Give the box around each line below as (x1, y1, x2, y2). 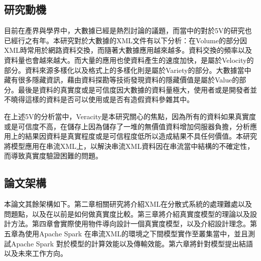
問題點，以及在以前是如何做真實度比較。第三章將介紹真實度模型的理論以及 (4, 208, 250, 219)
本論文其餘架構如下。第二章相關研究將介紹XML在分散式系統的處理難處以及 (4, 199, 252, 209)
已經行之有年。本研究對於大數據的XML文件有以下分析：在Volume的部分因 (4, 35, 247, 45)
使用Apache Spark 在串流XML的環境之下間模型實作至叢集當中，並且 (25, 228, 248, 238)
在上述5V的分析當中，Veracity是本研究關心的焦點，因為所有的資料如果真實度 (4, 111, 256, 121)
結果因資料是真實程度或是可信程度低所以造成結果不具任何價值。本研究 (25, 131, 257, 141)
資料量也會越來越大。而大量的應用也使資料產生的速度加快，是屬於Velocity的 (4, 54, 254, 65)
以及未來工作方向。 (4, 248, 67, 258)
